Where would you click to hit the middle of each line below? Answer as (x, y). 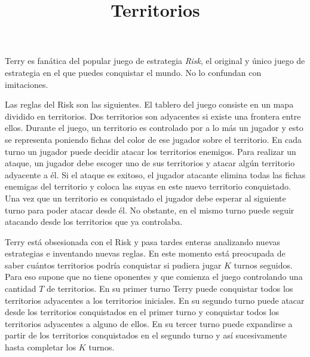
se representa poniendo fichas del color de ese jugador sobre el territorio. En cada (154, 139)
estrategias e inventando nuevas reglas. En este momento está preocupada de (145, 253)
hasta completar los (41, 347)
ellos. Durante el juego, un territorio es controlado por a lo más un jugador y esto (154, 128)
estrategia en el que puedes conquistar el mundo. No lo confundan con (133, 72)
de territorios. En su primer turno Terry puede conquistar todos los (170, 289)
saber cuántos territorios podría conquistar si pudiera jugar (113, 265)
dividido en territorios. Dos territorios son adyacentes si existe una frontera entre (153, 116)
